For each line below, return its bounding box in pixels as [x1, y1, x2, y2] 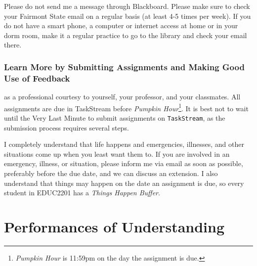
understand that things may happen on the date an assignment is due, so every [4, 177, 244, 188]
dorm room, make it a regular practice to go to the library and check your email [4, 30, 247, 40]
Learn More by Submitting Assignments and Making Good [4, 60, 245, 73]
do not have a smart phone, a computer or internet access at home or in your [4, 20, 238, 31]
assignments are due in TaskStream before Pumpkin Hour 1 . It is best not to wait [4, 101, 249, 113]
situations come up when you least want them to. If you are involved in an [4, 148, 230, 159]
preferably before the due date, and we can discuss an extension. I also [4, 168, 218, 178]
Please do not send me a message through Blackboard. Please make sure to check [4, 1, 250, 11]
